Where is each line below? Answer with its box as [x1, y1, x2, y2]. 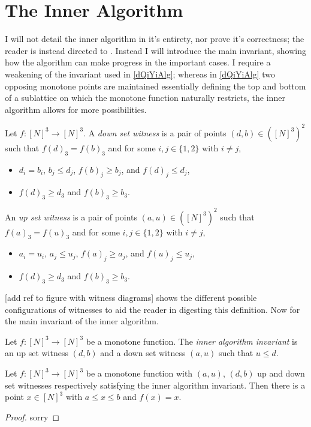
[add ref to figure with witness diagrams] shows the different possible [5, 291, 257, 304]
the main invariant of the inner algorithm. [5, 315, 159, 327]
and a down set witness [100, 347, 186, 359]
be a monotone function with [86, 367, 193, 380]
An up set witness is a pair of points [5, 210, 138, 223]
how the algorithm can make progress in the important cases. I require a [5, 56, 271, 68]
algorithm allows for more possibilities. [5, 103, 147, 115]
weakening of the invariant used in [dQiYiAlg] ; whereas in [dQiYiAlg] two [5, 67, 276, 80]
